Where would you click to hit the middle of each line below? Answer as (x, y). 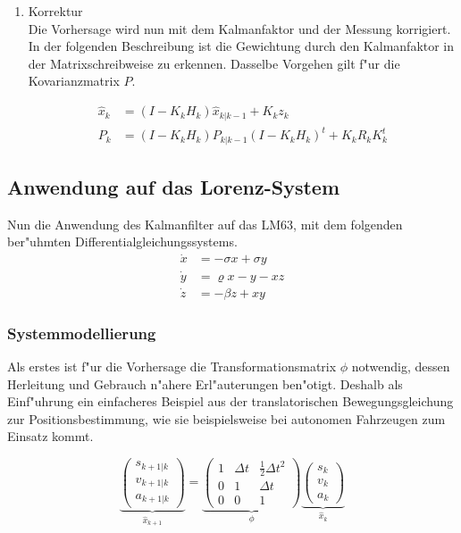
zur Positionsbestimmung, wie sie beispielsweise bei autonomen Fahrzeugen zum (226, 418)
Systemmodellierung (82, 333)
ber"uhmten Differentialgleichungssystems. (122, 242)
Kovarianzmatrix (74, 81)
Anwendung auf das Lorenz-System (174, 187)
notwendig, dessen (401, 366)
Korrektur (55, 11)
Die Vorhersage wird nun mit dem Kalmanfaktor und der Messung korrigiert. (239, 28)
